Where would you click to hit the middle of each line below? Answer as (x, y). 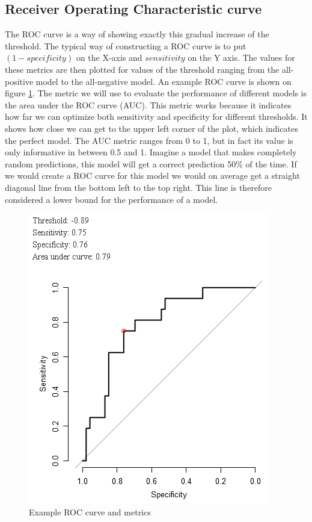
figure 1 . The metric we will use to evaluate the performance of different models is (156, 93)
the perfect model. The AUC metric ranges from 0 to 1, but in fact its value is (149, 140)
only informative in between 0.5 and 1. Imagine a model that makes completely (151, 152)
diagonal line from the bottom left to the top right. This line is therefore (139, 187)
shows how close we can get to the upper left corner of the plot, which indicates (151, 128)
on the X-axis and (109, 57)
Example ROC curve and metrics (90, 511)
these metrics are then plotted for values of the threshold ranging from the (142, 69)
